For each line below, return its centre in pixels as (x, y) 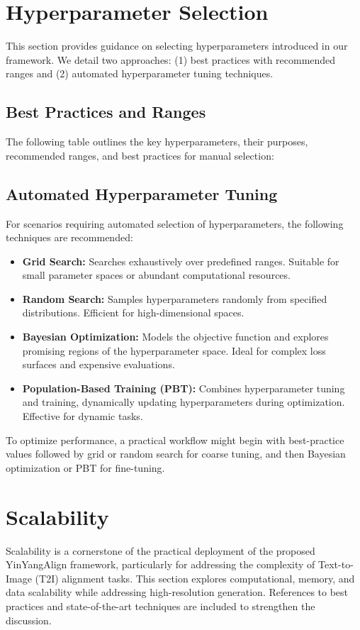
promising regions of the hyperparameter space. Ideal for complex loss (174, 350)
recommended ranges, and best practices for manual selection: (140, 155)
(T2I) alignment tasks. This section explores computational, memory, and (195, 578)
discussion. (29, 620)
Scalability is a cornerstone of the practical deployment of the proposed (161, 550)
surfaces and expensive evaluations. (99, 364)
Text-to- (336, 564)
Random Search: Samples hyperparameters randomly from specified (175, 298)
